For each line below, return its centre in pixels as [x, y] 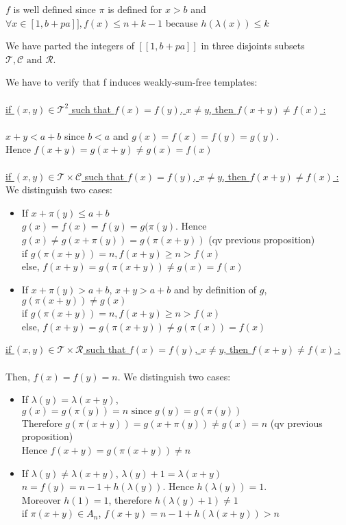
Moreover [41, 499]
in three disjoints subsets [253, 46]
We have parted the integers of [70, 46]
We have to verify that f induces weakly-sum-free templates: [132, 82]
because [182, 22]
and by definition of [215, 289]
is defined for [135, 9]
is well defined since [54, 9]
